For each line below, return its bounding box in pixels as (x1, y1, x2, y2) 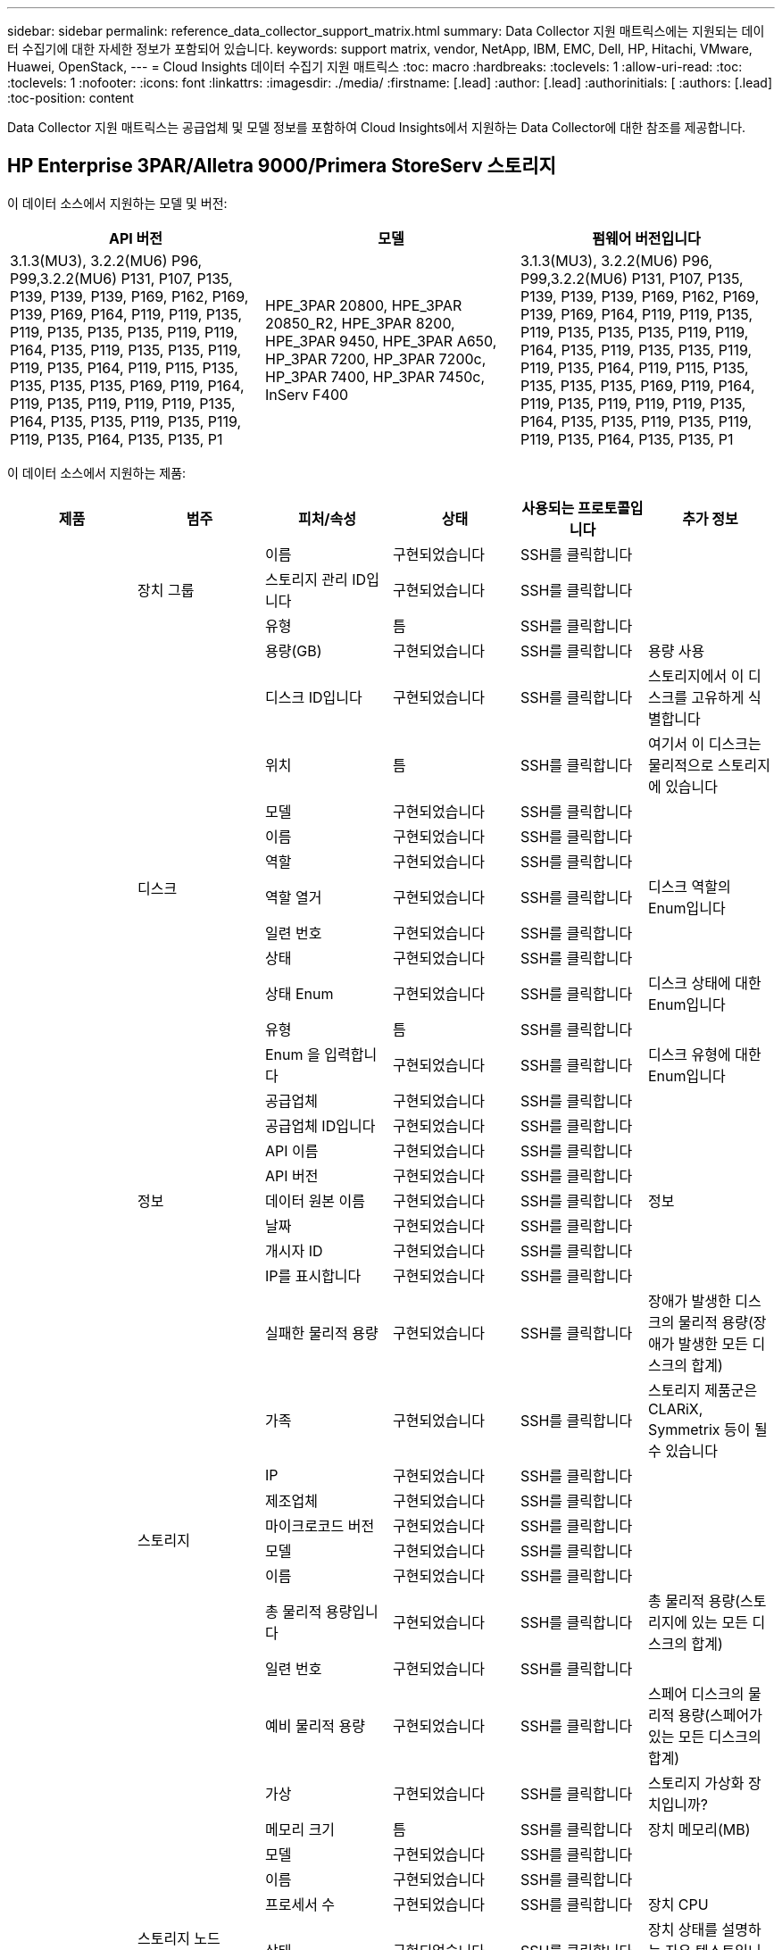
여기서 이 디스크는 (647, 734, 761, 753)
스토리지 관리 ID (264, 570, 367, 588)
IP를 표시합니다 (264, 1266, 362, 1285)
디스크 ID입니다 (264, 687, 362, 706)
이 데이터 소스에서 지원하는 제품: (7, 464, 187, 480)
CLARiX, (647, 1399, 703, 1418)
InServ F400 (264, 385, 349, 404)
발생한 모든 (678, 1334, 748, 1353)
